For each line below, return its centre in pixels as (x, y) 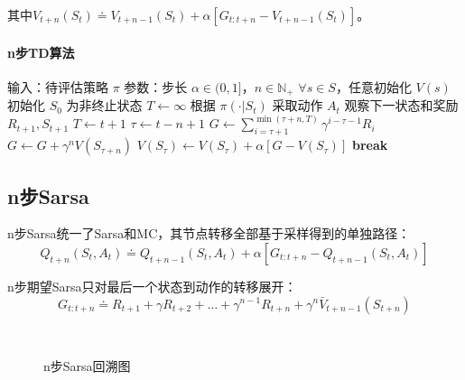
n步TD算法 (41, 52)
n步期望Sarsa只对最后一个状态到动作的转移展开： (152, 286)
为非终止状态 (104, 105)
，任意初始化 (373, 86)
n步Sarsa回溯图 (87, 366)
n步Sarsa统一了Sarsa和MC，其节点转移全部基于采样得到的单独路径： (209, 233)
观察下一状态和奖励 (401, 105)
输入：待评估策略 (58, 86)
